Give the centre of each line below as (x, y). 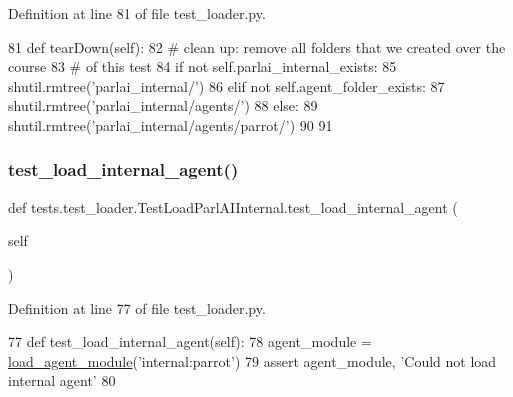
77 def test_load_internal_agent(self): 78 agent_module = (190, 341)
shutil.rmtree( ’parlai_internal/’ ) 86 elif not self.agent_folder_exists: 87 (226, 85)
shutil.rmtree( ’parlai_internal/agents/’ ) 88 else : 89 (163, 105)
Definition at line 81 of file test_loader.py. (137, 13)
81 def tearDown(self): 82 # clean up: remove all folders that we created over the (257, 46)
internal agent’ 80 (62, 380)
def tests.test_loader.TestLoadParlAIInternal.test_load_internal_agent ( (233, 206)
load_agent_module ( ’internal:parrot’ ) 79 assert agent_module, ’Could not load (252, 360)
